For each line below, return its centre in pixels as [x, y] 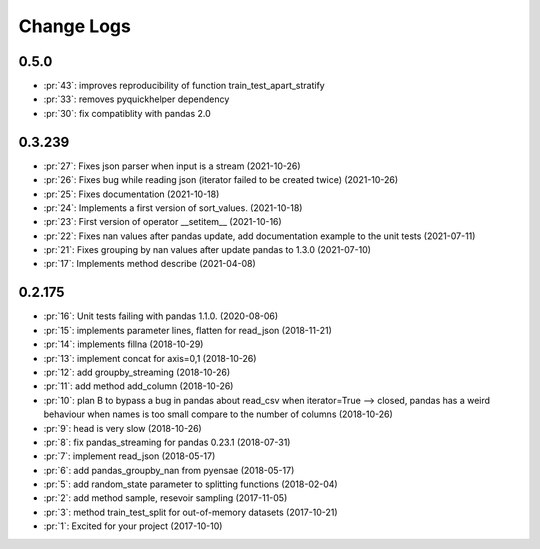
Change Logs [75, 26]
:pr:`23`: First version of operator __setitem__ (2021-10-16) [162, 222]
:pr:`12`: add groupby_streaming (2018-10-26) [137, 372]
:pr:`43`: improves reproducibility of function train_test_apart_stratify [184, 86]
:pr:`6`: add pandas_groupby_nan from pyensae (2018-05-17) [169, 470]
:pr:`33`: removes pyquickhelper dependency [136, 99]
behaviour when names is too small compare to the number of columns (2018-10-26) [218, 414]
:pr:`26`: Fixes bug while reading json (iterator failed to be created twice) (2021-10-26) [221, 180]
